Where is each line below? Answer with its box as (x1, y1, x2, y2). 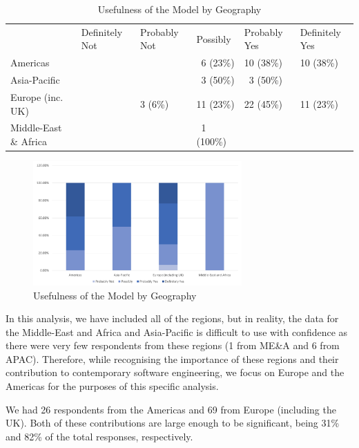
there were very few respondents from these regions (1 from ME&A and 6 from (6, 338, 340, 353)
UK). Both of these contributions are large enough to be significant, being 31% (6, 416, 340, 430)
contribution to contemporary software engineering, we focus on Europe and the (6, 365, 345, 380)
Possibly (196, 31, 231, 46)
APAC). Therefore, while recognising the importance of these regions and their (6, 351, 339, 366)
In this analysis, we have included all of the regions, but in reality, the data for (6, 311, 339, 326)
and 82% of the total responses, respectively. (6, 429, 193, 443)
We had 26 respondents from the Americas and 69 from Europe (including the (6, 402, 336, 416)
